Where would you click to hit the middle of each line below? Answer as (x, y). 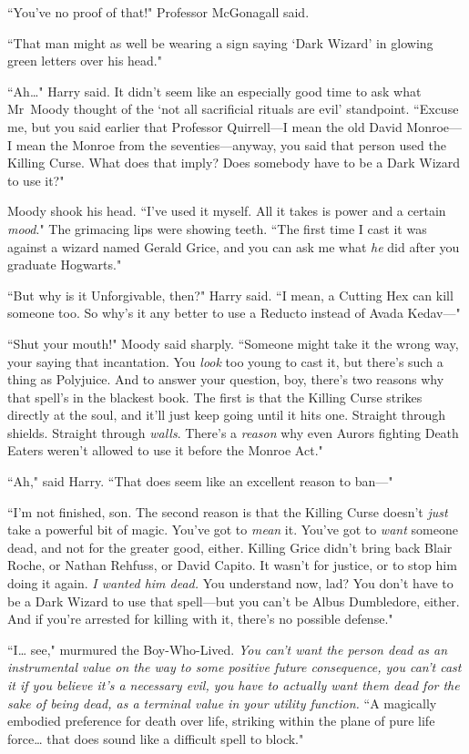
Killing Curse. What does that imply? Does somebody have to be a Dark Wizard (234, 163)
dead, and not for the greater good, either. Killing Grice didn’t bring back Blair (230, 547)
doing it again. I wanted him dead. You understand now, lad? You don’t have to (230, 583)
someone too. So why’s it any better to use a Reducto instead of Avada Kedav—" (234, 313)
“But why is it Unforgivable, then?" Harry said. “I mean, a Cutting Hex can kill (230, 295)
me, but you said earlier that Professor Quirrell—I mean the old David (205, 126)
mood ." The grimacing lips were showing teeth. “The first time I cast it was (217, 228)
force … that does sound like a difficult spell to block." (156, 738)
